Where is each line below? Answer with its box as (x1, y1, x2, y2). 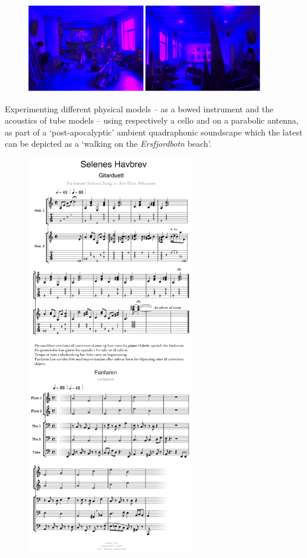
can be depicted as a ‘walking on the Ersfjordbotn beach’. (5, 137, 212, 150)
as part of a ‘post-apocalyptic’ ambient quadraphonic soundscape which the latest (5, 125, 303, 138)
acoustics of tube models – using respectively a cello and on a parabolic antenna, (5, 114, 299, 127)
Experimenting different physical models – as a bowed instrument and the (5, 102, 274, 115)
